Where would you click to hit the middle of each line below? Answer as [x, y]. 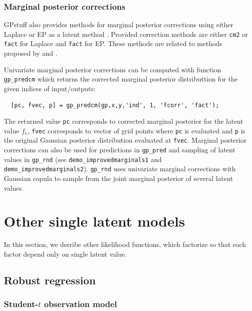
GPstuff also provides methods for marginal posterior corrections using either [119, 25]
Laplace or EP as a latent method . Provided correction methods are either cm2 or [126, 34]
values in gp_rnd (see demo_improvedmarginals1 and [83, 159]
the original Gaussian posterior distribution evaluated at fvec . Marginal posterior [125, 140]
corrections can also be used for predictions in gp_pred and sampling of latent [120, 150]
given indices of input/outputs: [50, 88]
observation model [80, 304]
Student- [21, 304]
